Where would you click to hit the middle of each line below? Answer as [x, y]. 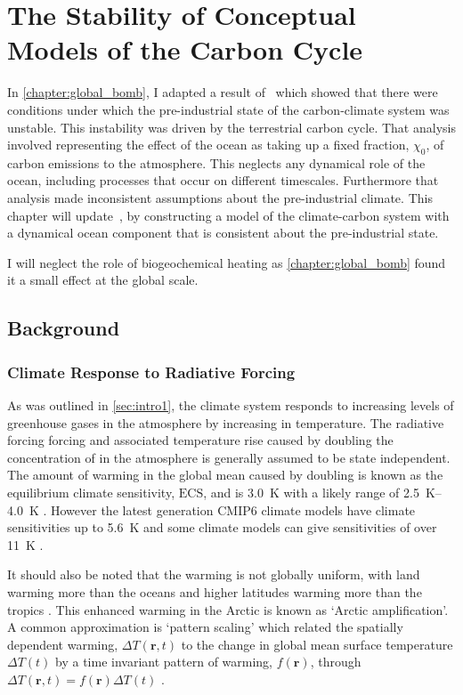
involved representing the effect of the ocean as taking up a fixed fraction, [208, 145]
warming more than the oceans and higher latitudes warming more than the [215, 591]
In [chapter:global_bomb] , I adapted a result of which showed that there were [223, 92]
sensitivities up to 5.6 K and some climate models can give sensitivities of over [222, 527]
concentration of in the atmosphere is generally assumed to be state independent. [229, 457]
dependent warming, [63, 644]
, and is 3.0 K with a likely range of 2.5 [311, 493]
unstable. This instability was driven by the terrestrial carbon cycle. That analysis [231, 127]
